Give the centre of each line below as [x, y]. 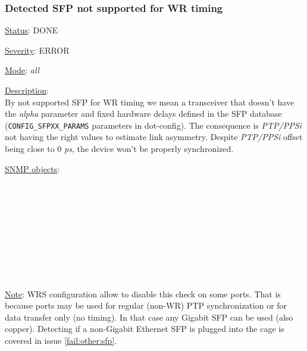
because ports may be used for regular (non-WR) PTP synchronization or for [146, 305]
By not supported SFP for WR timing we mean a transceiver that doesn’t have [150, 102]
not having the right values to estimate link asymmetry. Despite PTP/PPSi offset [154, 137]
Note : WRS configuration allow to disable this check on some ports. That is [143, 293]
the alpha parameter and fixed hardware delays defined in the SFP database [143, 114]
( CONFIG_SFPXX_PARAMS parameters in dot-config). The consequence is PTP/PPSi [153, 125]
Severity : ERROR [37, 50]
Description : [27, 90]
